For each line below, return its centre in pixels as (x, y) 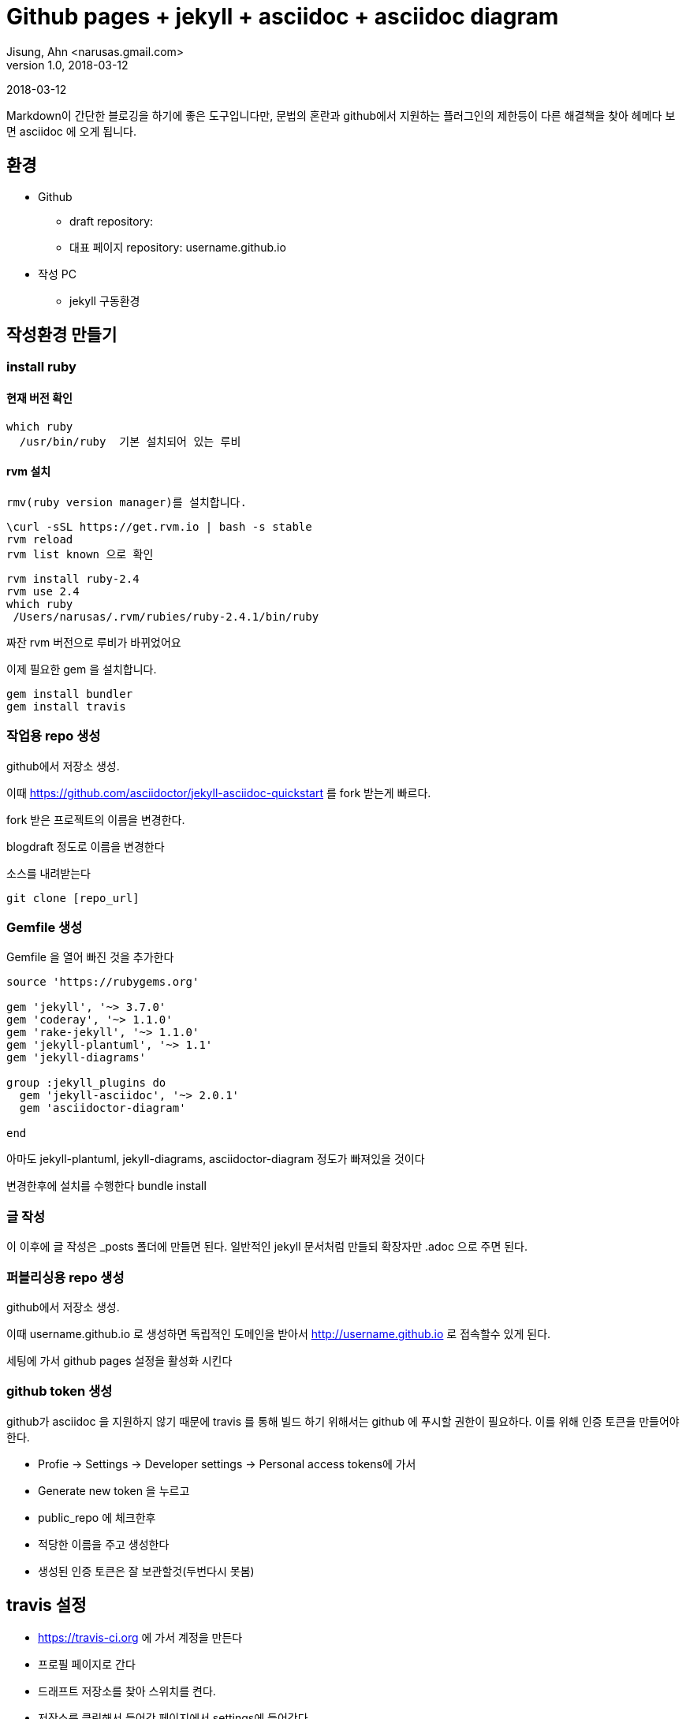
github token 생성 (60, 1391)
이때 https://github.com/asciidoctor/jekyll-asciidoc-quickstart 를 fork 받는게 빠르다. (219, 792)
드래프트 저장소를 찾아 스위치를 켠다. (127, 1691)
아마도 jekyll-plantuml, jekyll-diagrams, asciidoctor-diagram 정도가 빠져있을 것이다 (216, 1159)
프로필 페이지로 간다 (87, 1665)
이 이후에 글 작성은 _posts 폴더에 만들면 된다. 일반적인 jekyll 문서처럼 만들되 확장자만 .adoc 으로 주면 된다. (267, 1247)
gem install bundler (70, 694)
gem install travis (66, 706)
